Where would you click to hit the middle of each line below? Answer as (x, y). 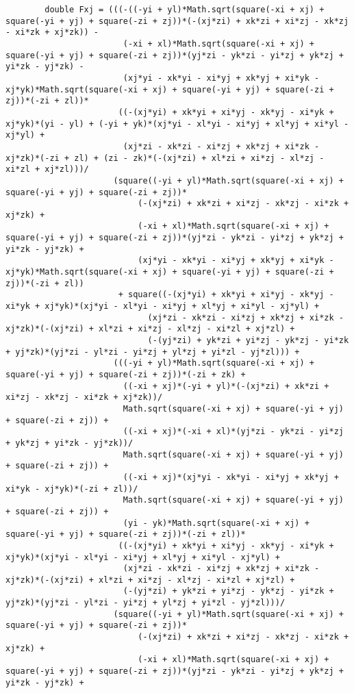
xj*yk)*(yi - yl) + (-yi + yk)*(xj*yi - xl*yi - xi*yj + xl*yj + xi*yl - (177, 124)
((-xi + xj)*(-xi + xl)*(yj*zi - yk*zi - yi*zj (233, 432)
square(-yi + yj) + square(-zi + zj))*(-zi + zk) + (126, 375)
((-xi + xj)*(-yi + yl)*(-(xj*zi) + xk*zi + (226, 386)
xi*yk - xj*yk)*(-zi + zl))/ (72, 489)
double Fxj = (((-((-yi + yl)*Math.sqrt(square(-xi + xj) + (185, 10)
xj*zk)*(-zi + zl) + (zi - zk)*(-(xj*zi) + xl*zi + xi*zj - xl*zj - (165, 158)
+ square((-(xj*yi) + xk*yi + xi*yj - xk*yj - (226, 295)
